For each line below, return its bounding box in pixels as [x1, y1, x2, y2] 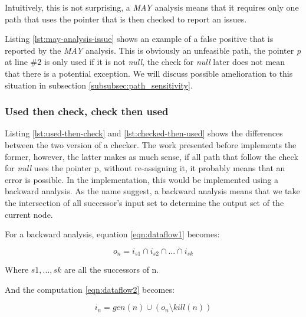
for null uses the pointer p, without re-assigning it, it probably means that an [5, 162, 285, 174]
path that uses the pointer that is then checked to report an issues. [5, 12, 247, 25]
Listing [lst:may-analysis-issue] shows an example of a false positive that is [5, 32, 274, 45]
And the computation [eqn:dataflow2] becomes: [5, 283, 175, 295]
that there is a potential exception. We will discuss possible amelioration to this [5, 67, 293, 79]
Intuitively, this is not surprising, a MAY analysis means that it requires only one [5, 1, 299, 13]
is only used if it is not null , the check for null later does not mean [44, 55, 285, 68]
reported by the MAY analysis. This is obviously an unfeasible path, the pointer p [5, 44, 301, 56]
